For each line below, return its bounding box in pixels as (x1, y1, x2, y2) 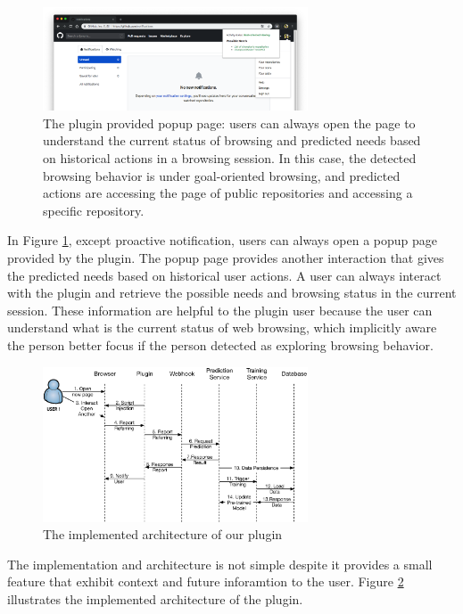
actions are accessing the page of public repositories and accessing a (43, 184, 413, 202)
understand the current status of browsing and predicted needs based (43, 131, 421, 150)
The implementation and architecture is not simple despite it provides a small (7, 554, 433, 573)
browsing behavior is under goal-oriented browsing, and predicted (43, 166, 401, 184)
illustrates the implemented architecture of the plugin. (7, 589, 303, 608)
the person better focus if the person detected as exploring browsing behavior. (7, 335, 434, 354)
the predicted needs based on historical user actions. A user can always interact (7, 266, 442, 284)
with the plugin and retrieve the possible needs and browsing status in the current (7, 283, 457, 302)
